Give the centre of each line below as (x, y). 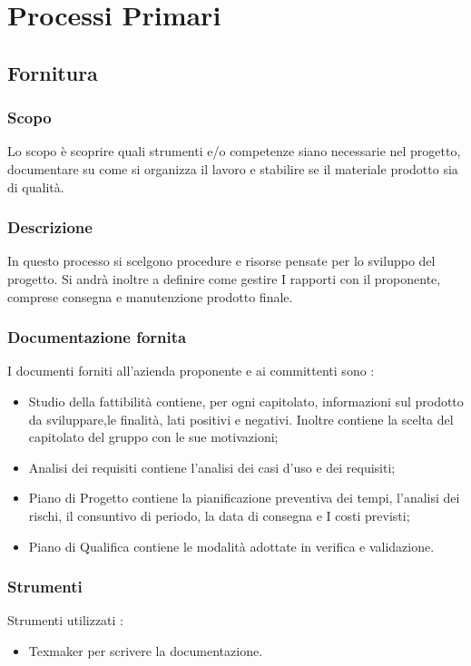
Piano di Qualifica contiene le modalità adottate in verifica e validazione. (231, 546)
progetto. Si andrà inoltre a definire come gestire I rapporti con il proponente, (224, 278)
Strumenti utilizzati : (66, 620)
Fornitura (53, 72)
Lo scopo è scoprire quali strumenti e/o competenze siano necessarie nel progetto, (234, 151)
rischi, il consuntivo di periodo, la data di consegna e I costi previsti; (219, 515)
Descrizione (50, 227)
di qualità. (36, 186)
